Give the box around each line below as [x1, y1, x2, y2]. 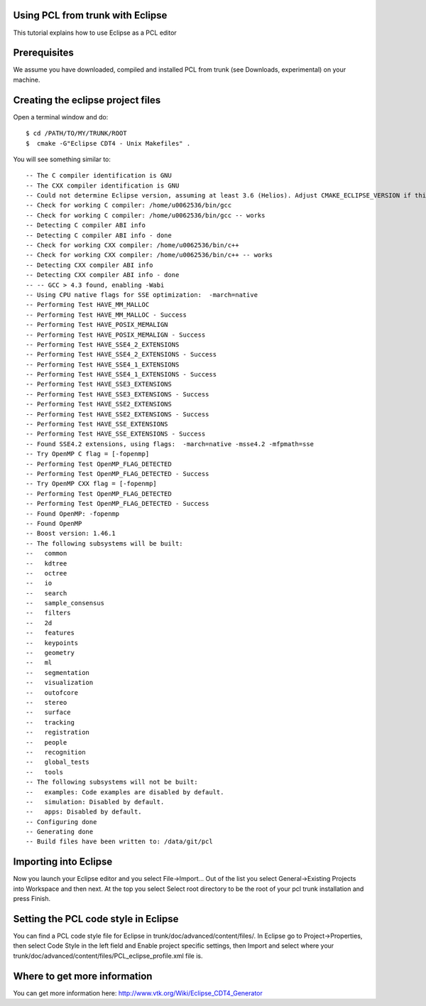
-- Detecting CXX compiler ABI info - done [26, 271, 180, 279]
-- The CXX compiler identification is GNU [26, 181, 180, 190]
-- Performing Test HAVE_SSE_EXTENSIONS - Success [26, 430, 206, 438]
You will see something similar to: [13, 155, 111, 163]
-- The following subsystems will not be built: [26, 778, 198, 786]
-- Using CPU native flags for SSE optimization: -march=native [26, 291, 258, 298]
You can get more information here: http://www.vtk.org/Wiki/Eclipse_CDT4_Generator [13, 988, 263, 997]
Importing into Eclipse [13, 856, 113, 868]
